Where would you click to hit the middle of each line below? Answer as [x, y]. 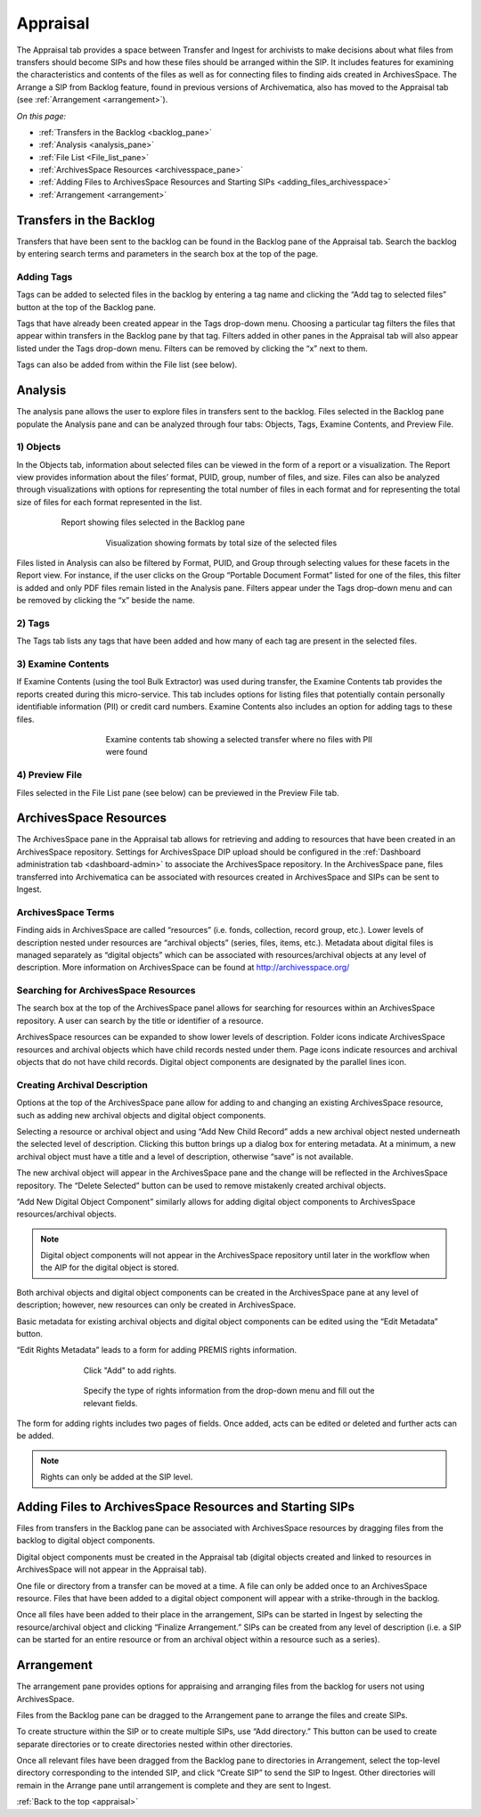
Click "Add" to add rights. [130, 1370]
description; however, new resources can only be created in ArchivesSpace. [156, 1305]
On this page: [41, 116]
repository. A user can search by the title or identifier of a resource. [140, 1020]
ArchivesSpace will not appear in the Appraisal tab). [111, 1569]
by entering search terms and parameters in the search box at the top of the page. [167, 254]
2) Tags [33, 623]
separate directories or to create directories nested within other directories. [155, 1744]
